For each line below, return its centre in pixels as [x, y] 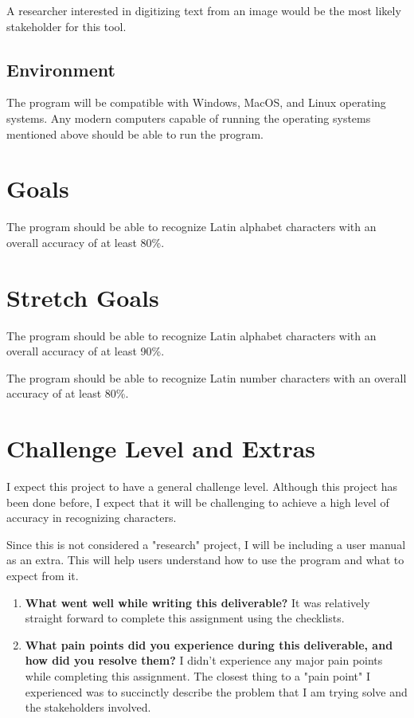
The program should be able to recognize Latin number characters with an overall [207, 377]
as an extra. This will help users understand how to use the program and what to [205, 560]
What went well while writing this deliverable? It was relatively [197, 602]
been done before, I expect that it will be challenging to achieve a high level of [198, 502]
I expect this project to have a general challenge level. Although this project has [202, 487]
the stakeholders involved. [88, 707]
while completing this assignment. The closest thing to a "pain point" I [197, 676]
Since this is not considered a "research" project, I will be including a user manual [206, 544]
